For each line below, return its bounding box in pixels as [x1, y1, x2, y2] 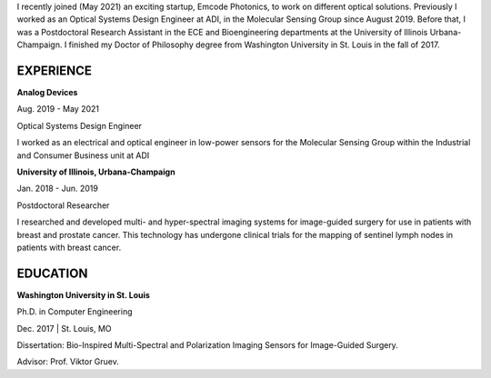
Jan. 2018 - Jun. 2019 [16, 183, 99, 194]
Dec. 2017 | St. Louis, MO [16, 323, 112, 333]
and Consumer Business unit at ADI [16, 150, 150, 161]
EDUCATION [16, 265, 88, 281]
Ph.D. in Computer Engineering [16, 306, 133, 317]
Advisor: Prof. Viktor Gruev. [16, 356, 120, 367]
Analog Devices [16, 87, 78, 98]
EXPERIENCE [16, 63, 93, 78]
